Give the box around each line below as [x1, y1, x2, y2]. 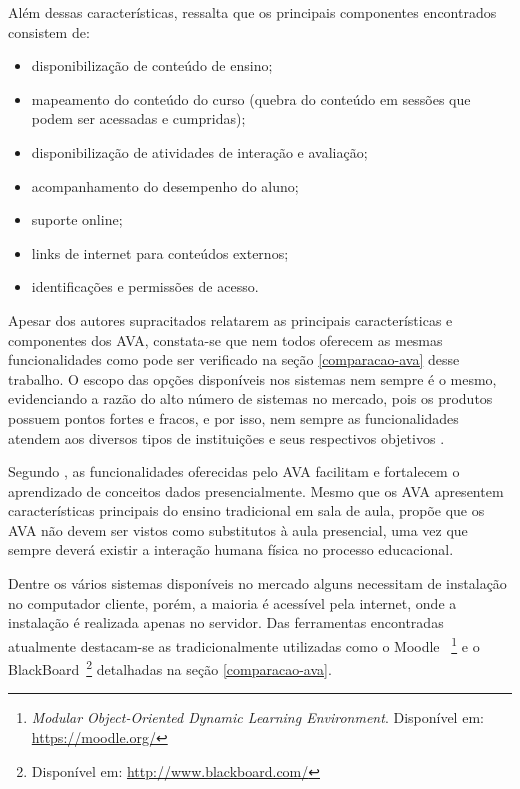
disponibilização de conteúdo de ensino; [31, 55, 273, 76]
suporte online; [31, 209, 123, 230]
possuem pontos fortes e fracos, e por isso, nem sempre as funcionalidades [8, 407, 459, 428]
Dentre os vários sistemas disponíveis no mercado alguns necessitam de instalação [8, 573, 507, 594]
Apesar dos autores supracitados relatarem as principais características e [8, 309, 453, 330]
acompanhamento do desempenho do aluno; [31, 175, 299, 196]
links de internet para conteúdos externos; [31, 242, 289, 263]
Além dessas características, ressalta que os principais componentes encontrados [8, 2, 497, 22]
